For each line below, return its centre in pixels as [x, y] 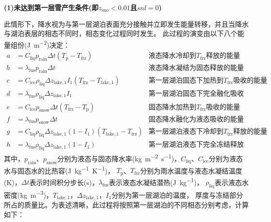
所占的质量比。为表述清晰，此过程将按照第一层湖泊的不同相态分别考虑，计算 [126, 205]
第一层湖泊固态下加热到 [186, 80]
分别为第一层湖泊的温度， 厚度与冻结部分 [177, 195]
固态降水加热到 [172, 107]
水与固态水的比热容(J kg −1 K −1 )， [59, 170]
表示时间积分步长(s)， [64, 182]
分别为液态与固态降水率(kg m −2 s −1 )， [119, 158]
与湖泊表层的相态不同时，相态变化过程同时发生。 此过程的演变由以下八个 [121, 33]
